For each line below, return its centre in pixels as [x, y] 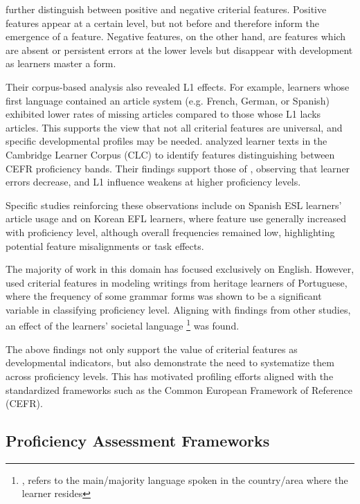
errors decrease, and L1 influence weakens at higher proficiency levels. [153, 182]
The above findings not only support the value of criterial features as [152, 349]
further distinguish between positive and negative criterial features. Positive [166, 9]
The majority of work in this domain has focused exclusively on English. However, [180, 269]
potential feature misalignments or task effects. [105, 245]
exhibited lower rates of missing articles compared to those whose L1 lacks [163, 114]
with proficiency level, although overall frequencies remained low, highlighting [170, 232]
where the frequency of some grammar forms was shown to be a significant [164, 296]
